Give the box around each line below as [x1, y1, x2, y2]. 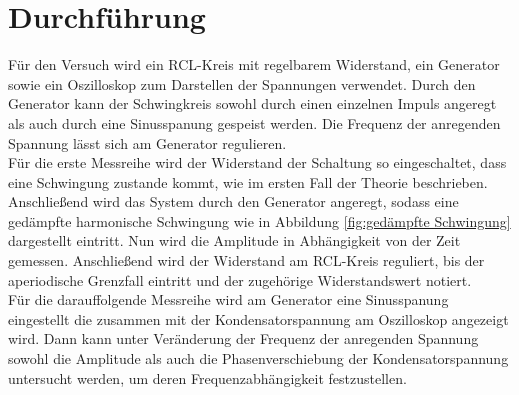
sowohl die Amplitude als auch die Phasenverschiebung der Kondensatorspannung [8, 348, 509, 369]
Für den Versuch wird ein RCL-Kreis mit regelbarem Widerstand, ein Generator [8, 54, 500, 75]
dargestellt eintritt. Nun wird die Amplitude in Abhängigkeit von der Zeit [8, 230, 461, 251]
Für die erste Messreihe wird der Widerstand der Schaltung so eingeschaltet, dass [8, 152, 507, 173]
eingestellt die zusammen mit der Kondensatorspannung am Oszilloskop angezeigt [8, 308, 509, 329]
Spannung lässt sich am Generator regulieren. [8, 132, 287, 153]
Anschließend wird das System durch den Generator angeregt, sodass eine [8, 191, 459, 212]
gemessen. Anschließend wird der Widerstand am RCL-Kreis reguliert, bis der [8, 250, 485, 271]
